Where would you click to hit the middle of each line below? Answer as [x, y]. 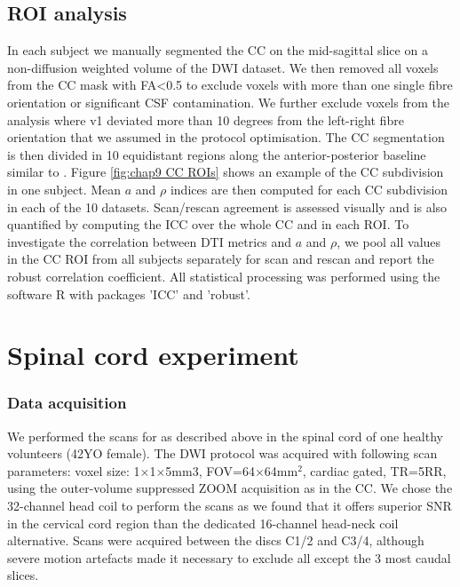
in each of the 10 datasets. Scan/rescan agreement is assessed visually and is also [227, 206]
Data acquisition [67, 403]
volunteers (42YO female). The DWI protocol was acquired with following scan [222, 453]
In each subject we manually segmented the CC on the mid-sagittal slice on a [218, 50]
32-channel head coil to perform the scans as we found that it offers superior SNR [230, 506]
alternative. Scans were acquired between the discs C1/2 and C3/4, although [216, 540]
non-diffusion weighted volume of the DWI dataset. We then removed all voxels [223, 67]
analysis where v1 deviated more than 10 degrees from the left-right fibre [206, 119]
